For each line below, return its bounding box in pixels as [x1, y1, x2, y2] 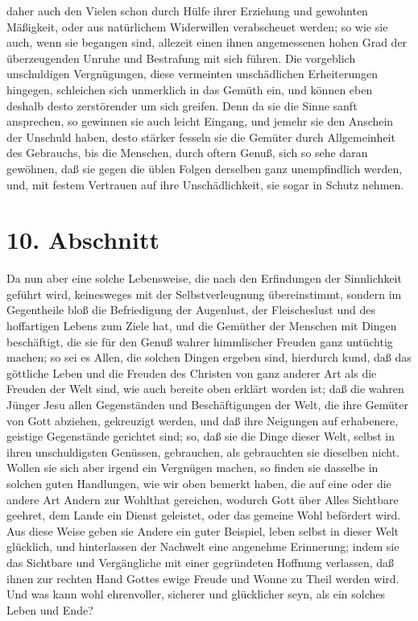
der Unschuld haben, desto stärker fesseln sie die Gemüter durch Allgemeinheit [6, 128, 395, 145]
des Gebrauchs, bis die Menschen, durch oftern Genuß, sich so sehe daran [6, 144, 368, 161]
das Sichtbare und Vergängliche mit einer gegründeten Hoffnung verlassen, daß [6, 553, 395, 570]
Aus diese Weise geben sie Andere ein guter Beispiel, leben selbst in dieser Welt [6, 522, 399, 539]
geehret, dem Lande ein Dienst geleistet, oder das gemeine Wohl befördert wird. [6, 507, 401, 524]
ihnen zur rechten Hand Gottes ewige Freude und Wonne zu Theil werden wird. [6, 569, 399, 586]
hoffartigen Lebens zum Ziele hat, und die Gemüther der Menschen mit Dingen [6, 317, 397, 334]
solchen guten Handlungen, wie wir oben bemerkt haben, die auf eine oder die [6, 474, 391, 491]
